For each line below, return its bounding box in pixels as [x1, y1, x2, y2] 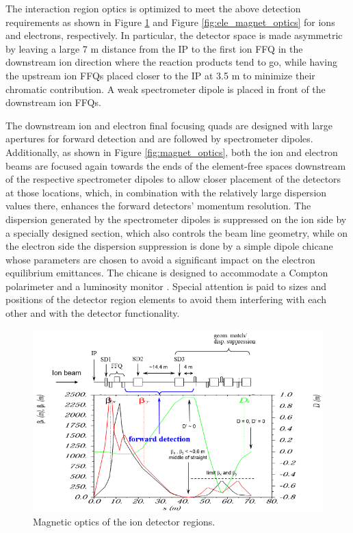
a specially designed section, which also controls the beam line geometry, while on [5, 225, 348, 239]
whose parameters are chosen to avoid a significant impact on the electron [5, 252, 315, 266]
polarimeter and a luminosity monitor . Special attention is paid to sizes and [5, 278, 327, 293]
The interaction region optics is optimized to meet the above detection [5, 1, 301, 15]
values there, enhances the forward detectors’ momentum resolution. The [5, 198, 311, 213]
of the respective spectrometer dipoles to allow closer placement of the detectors [5, 172, 341, 186]
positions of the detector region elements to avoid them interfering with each [5, 292, 326, 307]
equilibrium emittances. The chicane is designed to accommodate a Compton [5, 265, 328, 280]
